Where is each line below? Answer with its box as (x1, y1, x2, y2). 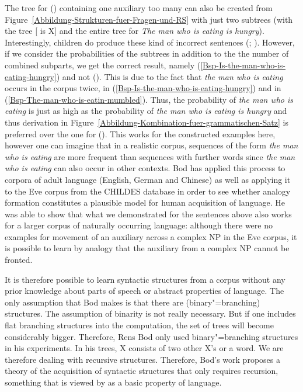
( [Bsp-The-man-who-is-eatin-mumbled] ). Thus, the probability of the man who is (5, 93, 294, 105)
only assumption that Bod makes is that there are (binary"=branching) (5, 296, 260, 308)
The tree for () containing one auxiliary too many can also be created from (5, 2, 273, 13)
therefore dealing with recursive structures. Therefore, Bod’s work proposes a (5, 353, 280, 365)
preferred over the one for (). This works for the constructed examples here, (5, 127, 276, 140)
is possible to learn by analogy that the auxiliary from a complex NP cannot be (5, 242, 290, 254)
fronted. (5, 254, 33, 266)
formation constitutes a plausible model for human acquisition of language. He (5, 196, 285, 209)
